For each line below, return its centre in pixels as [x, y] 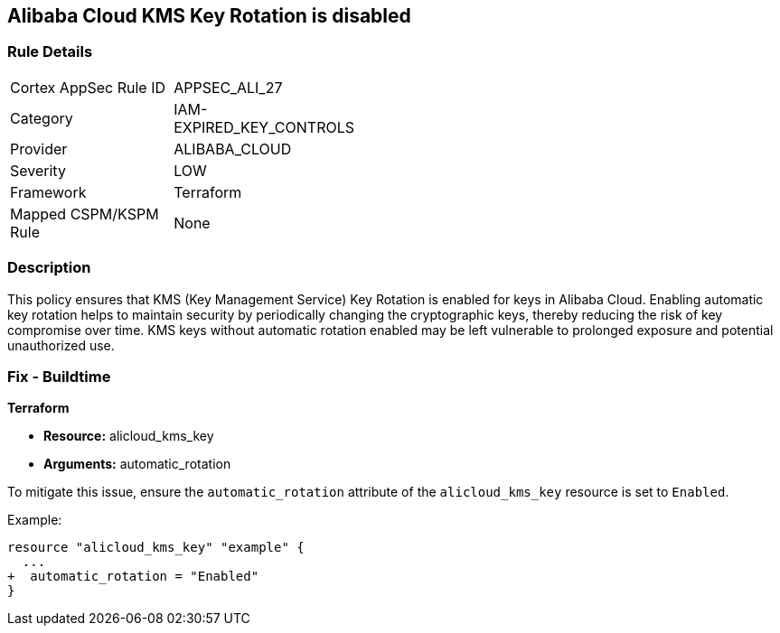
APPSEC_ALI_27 [228, 87]
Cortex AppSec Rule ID [88, 87]
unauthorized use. [61, 345]
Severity [38, 170]
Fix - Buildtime [59, 376]
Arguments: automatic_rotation [137, 464]
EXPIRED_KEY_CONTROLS [264, 127]
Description [49, 268]
